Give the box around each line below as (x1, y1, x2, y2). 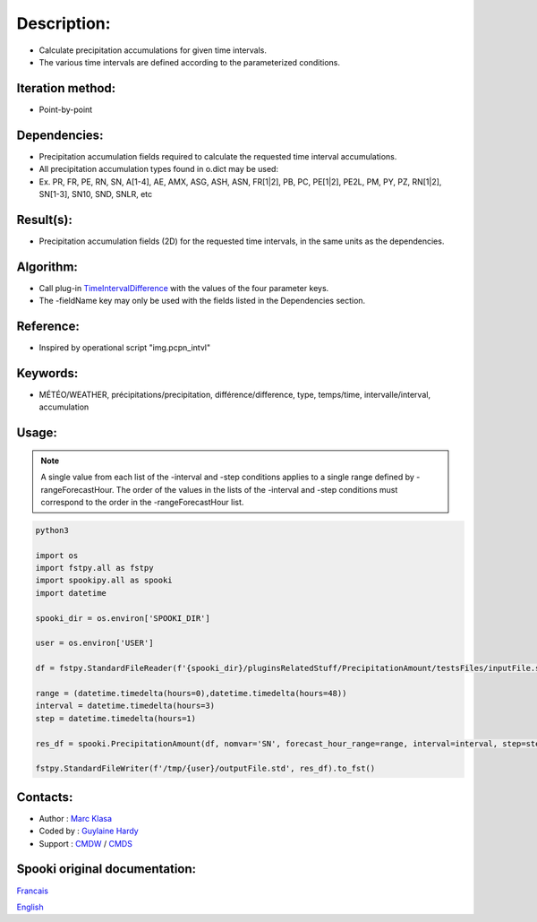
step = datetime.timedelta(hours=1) (35, 713, 197, 723)
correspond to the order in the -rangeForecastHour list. (40, 496, 244, 507)
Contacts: (16, 789, 73, 805)
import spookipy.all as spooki (35, 575, 174, 586)
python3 (35, 525, 69, 535)
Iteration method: (16, 81, 116, 96)
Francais (16, 885, 49, 896)
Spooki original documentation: (16, 861, 197, 877)
